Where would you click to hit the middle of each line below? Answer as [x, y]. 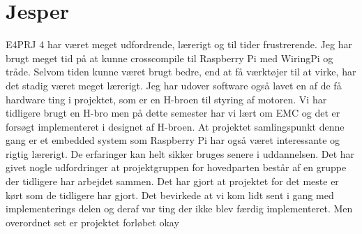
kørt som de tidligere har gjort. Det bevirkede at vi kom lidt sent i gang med [170, 195]
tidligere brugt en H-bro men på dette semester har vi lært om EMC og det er [173, 113]
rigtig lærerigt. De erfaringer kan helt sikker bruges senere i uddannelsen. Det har [180, 153]
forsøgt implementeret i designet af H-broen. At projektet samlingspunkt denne [175, 126]
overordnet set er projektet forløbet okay [92, 222]
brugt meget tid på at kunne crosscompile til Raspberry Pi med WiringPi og [169, 58]
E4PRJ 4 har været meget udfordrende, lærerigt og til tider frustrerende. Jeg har [179, 44]
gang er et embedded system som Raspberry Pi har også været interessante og [173, 140]
